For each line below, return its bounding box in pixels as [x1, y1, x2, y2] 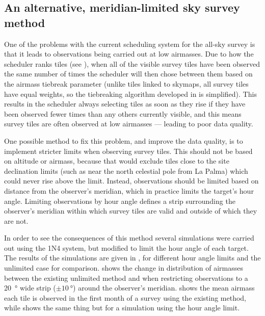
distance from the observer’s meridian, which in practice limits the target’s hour [4, 185, 254, 196]
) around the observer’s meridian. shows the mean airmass [73, 282, 255, 293]
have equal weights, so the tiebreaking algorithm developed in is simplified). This [4, 88, 257, 99]
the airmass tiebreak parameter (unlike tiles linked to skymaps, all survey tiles [4, 78, 249, 89]
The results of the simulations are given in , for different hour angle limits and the [4, 252, 261, 263]
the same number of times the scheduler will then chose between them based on [4, 68, 253, 79]
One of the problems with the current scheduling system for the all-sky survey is [4, 38, 255, 49]
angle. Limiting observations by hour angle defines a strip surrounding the [4, 195, 235, 206]
